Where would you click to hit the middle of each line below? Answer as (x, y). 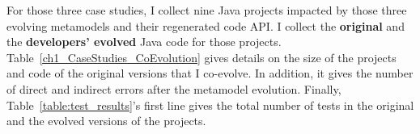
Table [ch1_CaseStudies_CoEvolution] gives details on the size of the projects (202, 57)
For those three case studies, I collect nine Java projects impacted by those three (207, 10)
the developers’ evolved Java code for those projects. (144, 42)
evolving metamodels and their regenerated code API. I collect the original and (206, 25)
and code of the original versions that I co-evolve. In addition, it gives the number (210, 73)
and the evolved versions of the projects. (106, 121)
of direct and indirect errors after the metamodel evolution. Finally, (174, 88)
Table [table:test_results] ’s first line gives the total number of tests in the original (210, 105)
